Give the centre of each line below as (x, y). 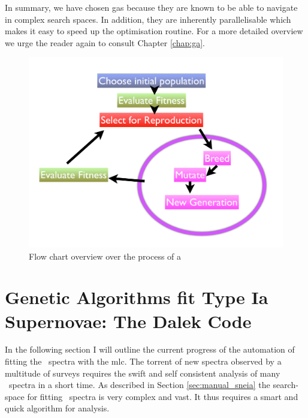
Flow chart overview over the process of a (105, 256)
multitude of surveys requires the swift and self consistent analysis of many (143, 373)
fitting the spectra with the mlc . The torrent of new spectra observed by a (143, 361)
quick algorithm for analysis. (57, 408)
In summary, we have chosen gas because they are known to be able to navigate (151, 7)
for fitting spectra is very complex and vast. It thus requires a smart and (163, 396)
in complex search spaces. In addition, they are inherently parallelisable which (148, 19)
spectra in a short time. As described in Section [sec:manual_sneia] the (139, 385)
